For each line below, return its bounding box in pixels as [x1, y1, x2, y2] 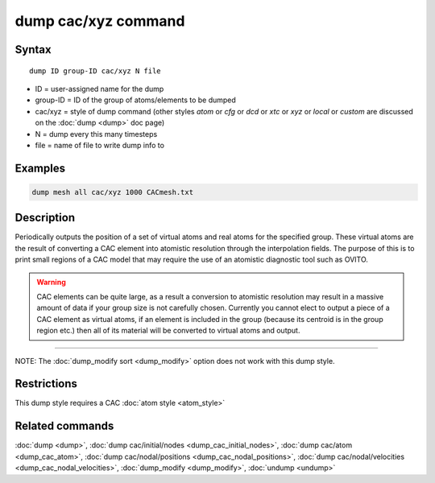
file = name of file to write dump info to [35, 140, 165, 150]
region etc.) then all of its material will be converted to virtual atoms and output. [36, 326, 300, 336]
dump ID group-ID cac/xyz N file [29, 66, 161, 76]
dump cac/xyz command [14, 12, 185, 30]
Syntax [14, 43, 52, 56]
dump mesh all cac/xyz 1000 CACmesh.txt [31, 188, 193, 196]
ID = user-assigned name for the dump [35, 84, 164, 93]
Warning [36, 277, 66, 287]
